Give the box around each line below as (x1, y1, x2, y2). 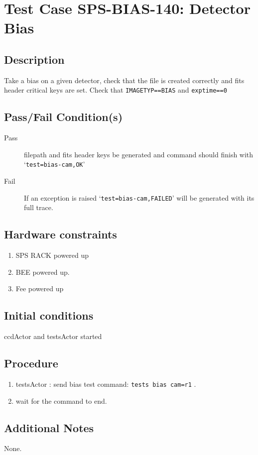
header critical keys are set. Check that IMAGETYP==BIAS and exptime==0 (4, 85, 227, 95)
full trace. (24, 202, 53, 213)
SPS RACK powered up (15, 250, 89, 260)
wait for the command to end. (15, 395, 107, 406)
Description (4, 51, 65, 67)
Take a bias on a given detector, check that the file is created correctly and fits (4, 75, 245, 85)
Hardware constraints (4, 227, 117, 242)
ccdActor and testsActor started (4, 331, 102, 341)
